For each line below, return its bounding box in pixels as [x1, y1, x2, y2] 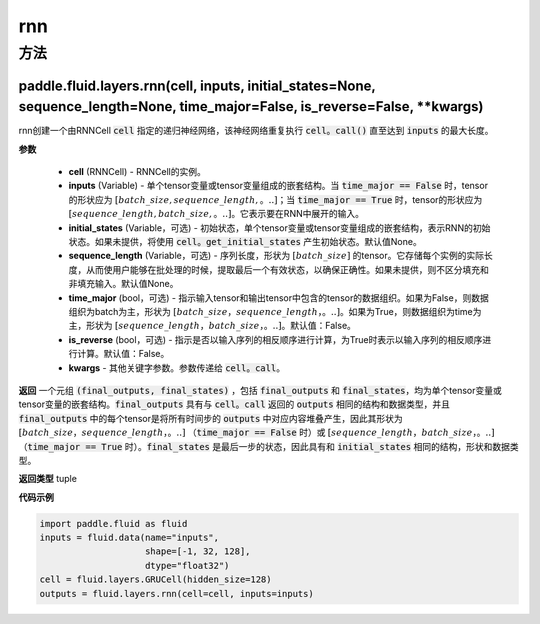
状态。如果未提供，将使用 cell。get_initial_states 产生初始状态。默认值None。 [68, 236, 422, 248]
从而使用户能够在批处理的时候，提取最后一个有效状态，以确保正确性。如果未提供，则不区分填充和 [85, 263, 489, 275]
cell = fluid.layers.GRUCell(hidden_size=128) [39, 574, 272, 585]
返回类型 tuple [18, 473, 77, 485]
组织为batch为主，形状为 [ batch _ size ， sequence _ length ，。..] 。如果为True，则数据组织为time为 [68, 306, 482, 317]
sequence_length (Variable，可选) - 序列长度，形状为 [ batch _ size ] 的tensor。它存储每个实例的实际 [68, 250, 485, 262]
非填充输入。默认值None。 [68, 278, 179, 290]
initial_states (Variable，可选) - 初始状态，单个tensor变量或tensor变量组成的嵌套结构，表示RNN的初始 [68, 221, 491, 234]
